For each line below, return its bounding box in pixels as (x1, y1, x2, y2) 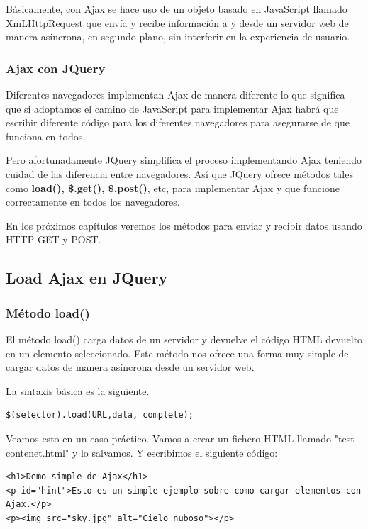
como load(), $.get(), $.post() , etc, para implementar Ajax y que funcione (6, 180, 340, 195)
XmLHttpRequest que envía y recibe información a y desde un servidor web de (6, 15, 349, 30)
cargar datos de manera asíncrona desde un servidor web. (6, 360, 255, 374)
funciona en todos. (6, 128, 86, 143)
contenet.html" (6, 445, 69, 460)
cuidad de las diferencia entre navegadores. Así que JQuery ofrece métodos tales (6, 166, 353, 181)
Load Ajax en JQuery (6, 267, 168, 289)
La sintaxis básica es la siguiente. (6, 383, 150, 398)
